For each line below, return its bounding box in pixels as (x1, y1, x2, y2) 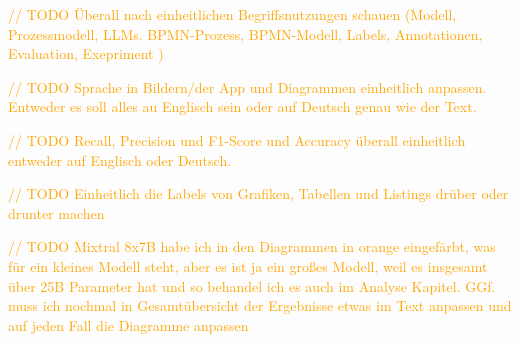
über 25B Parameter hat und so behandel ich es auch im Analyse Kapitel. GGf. (8, 275, 496, 296)
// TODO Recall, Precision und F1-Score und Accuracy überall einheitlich (8, 129, 466, 150)
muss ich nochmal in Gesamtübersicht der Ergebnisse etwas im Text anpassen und (8, 295, 512, 316)
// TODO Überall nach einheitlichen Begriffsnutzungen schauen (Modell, (8, 4, 457, 24)
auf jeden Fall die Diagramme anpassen (8, 314, 249, 335)
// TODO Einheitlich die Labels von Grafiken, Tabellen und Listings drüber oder (8, 183, 509, 204)
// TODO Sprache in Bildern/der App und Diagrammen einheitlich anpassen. (8, 76, 487, 97)
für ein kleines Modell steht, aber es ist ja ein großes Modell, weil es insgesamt (8, 255, 488, 276)
